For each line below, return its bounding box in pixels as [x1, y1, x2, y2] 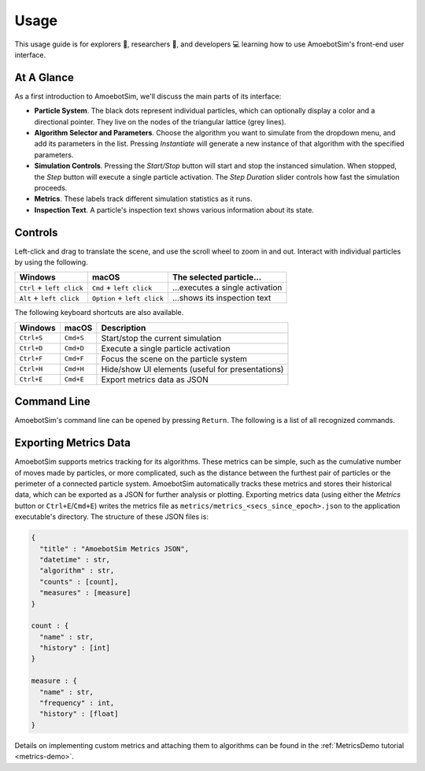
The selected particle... [172, 272, 262, 283]
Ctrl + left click [19, 282, 83, 293]
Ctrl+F [19, 354, 43, 363]
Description [101, 322, 146, 333]
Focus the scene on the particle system [101, 353, 248, 364]
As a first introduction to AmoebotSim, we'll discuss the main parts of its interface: [14, 91, 282, 101]
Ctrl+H [19, 365, 43, 373]
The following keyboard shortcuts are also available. [14, 308, 184, 317]
